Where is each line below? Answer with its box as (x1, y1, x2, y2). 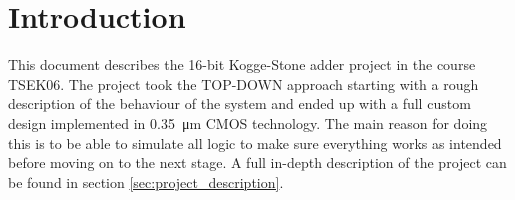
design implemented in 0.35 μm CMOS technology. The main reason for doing (8, 112, 488, 133)
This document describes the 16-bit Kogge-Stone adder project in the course (8, 54, 476, 75)
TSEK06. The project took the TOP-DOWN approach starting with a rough (8, 73, 479, 94)
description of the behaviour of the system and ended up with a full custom (8, 93, 471, 114)
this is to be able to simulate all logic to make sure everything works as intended (8, 132, 502, 153)
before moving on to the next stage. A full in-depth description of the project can (8, 152, 507, 173)
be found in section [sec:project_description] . (8, 171, 284, 192)
